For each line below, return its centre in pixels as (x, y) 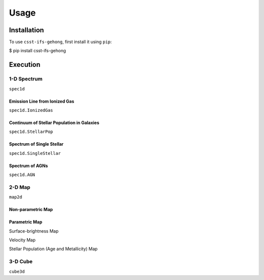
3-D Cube (21, 261)
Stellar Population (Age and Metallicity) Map (53, 249)
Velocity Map (22, 240)
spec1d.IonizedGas (31, 110)
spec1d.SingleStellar (35, 153)
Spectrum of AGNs (29, 166)
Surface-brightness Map (34, 231)
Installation (26, 30)
